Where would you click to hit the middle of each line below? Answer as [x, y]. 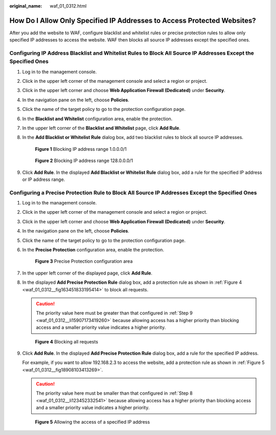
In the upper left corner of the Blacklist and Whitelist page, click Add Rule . [101, 128]
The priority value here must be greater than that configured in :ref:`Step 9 [114, 313]
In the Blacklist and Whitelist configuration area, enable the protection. [97, 119]
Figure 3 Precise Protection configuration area [84, 261]
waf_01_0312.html [68, 6]
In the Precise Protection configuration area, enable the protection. [93, 250]
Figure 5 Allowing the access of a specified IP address [93, 422]
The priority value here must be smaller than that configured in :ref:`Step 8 [114, 393]
